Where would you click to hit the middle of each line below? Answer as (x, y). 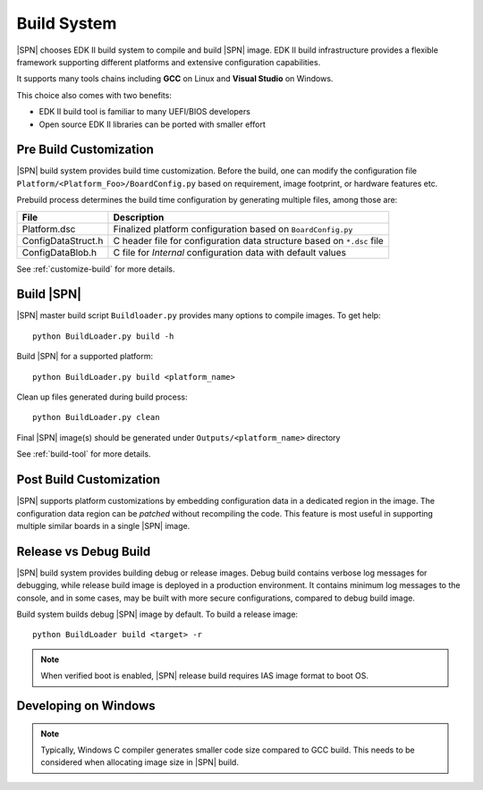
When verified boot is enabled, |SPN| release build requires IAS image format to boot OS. (205, 676)
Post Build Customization (89, 479)
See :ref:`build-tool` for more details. (84, 454)
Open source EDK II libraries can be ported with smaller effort (152, 124)
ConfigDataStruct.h (63, 240)
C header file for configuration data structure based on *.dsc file (248, 240)
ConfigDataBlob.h (59, 252)
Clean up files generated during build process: (102, 397)
